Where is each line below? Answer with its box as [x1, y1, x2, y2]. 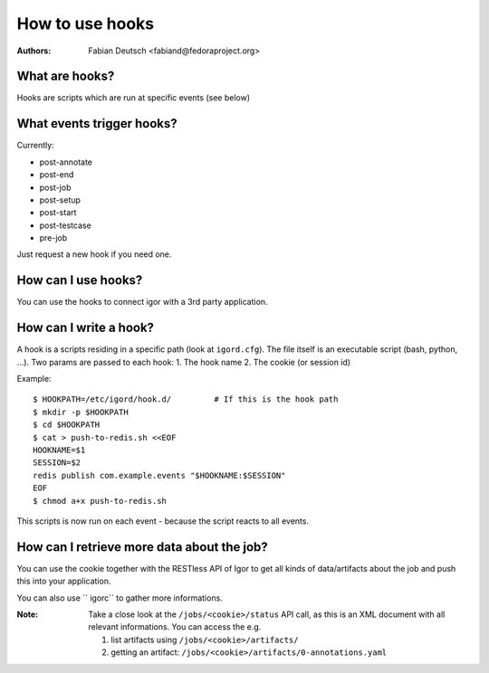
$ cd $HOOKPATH [33, 420, 101, 430]
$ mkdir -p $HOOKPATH [33, 407, 129, 417]
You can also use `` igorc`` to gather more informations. [16, 592, 224, 603]
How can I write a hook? [16, 320, 154, 336]
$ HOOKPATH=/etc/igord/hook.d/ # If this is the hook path [33, 394, 339, 404]
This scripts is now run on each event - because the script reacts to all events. [16, 516, 310, 526]
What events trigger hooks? [16, 116, 178, 131]
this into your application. [16, 575, 111, 587]
